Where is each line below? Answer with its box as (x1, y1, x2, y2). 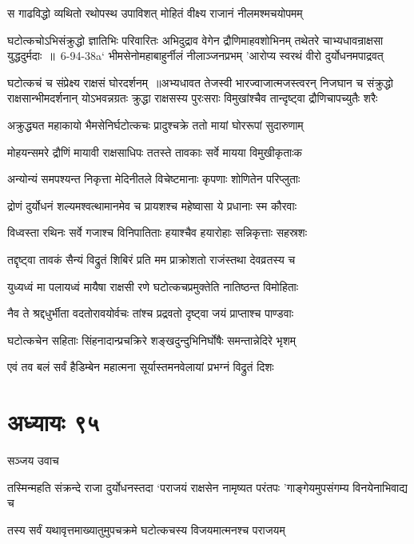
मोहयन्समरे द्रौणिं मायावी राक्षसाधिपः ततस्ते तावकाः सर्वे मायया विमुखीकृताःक (7, 143, 303, 160)
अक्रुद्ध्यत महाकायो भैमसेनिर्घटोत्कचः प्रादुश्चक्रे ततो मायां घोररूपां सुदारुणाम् (7, 116, 304, 133)
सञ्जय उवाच (7, 452, 59, 469)
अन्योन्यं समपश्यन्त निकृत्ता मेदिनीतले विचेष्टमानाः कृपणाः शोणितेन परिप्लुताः (7, 170, 301, 187)
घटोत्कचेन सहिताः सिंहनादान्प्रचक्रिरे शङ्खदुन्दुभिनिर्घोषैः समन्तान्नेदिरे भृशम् (7, 331, 296, 348)
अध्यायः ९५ (7, 406, 100, 438)
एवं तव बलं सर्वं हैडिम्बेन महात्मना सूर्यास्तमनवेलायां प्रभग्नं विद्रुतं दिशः (7, 358, 274, 375)
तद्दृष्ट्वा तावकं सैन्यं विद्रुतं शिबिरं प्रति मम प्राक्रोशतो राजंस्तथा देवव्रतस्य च (7, 250, 296, 267)
